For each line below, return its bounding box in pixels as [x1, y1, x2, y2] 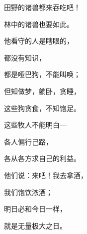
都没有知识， [4, 52, 46, 62]
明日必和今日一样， [4, 203, 67, 214]
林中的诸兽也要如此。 [4, 18, 74, 29]
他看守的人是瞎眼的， [4, 35, 74, 46]
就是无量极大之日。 [4, 220, 67, 230]
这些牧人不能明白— [4, 119, 67, 130]
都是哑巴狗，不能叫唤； [4, 69, 81, 79]
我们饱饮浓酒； [4, 186, 53, 197]
